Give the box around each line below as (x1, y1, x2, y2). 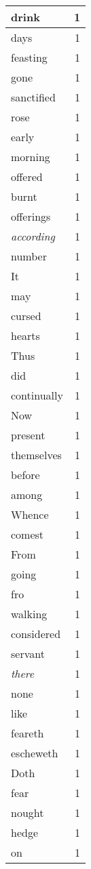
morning (11, 149, 50, 164)
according (11, 228, 55, 244)
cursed (11, 308, 41, 323)
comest (11, 526, 44, 542)
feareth (11, 725, 44, 741)
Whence (11, 506, 49, 522)
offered (11, 169, 43, 184)
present (11, 427, 45, 443)
